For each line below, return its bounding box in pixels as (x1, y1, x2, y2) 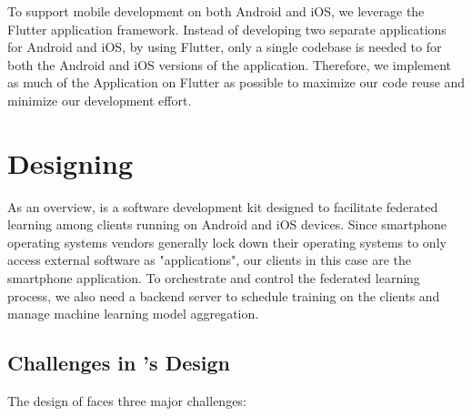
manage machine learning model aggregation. (7, 304, 259, 323)
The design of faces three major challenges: (7, 391, 246, 411)
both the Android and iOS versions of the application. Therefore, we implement (7, 55, 452, 74)
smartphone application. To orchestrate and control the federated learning (7, 269, 420, 288)
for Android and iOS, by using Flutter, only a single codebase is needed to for (7, 37, 442, 56)
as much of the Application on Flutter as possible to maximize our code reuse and (7, 73, 466, 92)
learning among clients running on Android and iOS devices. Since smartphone (7, 215, 447, 234)
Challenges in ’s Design (7, 349, 230, 377)
